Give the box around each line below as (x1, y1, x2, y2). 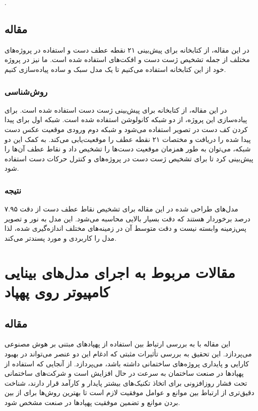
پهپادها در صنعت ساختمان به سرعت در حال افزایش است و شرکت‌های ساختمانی (4, 368, 244, 378)
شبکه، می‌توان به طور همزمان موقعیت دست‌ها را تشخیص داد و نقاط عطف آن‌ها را (4, 143, 251, 154)
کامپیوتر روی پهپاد (4, 281, 110, 301)
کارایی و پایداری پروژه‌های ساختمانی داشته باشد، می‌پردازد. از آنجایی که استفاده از (4, 358, 249, 368)
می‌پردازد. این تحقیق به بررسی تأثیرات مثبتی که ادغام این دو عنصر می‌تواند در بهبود (4, 348, 252, 358)
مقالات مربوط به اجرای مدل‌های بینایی (4, 262, 235, 282)
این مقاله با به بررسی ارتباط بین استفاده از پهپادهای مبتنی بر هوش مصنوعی (4, 339, 231, 349)
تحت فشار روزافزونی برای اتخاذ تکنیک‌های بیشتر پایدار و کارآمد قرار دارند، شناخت (4, 377, 247, 388)
